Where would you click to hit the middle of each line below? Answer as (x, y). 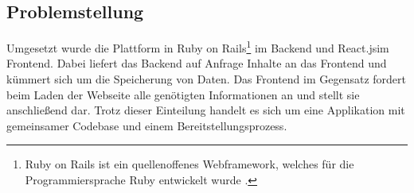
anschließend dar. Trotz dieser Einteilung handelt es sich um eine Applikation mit (206, 110)
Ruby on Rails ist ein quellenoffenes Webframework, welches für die (189, 164)
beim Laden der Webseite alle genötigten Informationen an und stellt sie (183, 94)
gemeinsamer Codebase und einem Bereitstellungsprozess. (147, 125)
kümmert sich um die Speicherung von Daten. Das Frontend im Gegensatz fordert (206, 79)
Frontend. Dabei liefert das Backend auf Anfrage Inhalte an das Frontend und (197, 63)
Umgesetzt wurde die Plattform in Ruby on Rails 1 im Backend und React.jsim (198, 46)
